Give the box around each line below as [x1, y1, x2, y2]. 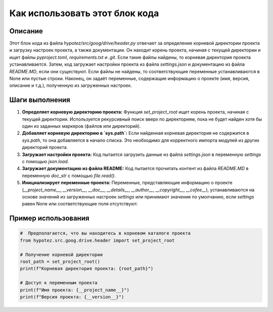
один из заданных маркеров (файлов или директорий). [22, 123, 141, 129]
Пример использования [9, 214, 89, 223]
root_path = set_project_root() [20, 258, 101, 265]
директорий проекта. [22, 144, 68, 150]
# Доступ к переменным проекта [20, 280, 98, 286]
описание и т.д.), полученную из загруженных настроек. [9, 82, 132, 88]
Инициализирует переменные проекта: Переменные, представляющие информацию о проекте [22, 180, 233, 186]
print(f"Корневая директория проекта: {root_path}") [20, 266, 154, 272]
